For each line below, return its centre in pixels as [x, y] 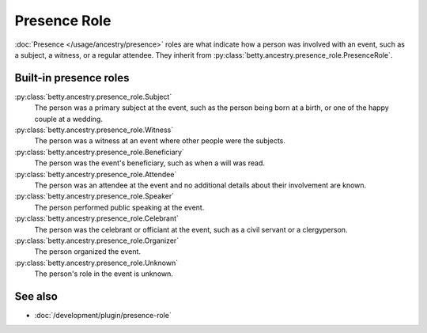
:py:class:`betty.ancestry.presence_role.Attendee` [96, 174]
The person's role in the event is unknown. [104, 274]
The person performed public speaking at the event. [119, 207]
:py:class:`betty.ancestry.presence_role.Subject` [93, 96]
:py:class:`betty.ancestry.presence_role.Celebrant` [97, 218]
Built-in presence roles [72, 78]
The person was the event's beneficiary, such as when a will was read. [149, 163]
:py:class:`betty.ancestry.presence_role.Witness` [94, 130]
